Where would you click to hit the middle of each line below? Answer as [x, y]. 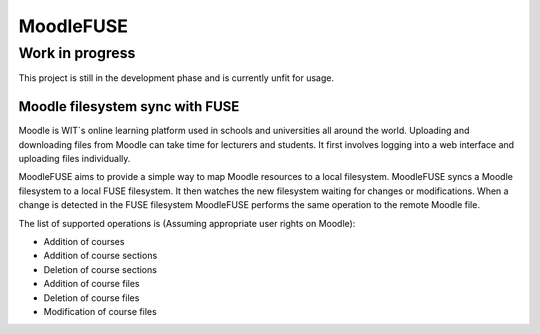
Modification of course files [100, 311]
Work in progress [77, 53]
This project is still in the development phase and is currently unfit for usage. [176, 78]
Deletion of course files [91, 297]
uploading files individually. [74, 159]
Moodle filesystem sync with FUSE [129, 106]
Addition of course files [91, 284]
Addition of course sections [100, 256]
